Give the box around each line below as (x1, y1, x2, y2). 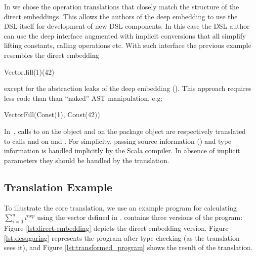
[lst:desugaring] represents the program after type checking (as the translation (4, 232, 240, 243)
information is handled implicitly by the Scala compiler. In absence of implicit (4, 145, 240, 156)
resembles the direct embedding (4, 49, 99, 60)
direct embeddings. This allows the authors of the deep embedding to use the (4, 11, 238, 21)
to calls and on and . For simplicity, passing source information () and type (4, 135, 232, 146)
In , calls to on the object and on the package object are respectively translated (4, 126, 246, 136)
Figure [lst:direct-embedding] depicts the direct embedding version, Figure (4, 222, 229, 233)
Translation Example (4, 179, 113, 194)
